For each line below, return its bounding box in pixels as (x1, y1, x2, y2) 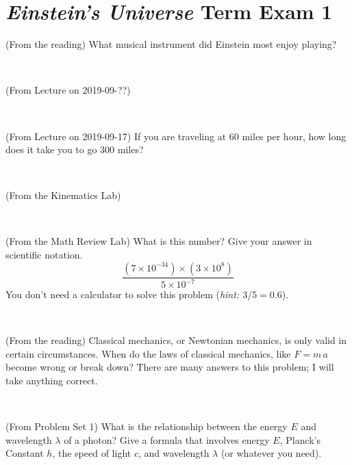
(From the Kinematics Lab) (5, 188, 121, 202)
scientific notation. (5, 248, 83, 262)
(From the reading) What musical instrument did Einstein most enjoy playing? (5, 37, 337, 51)
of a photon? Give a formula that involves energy (64, 432, 270, 447)
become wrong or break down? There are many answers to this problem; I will (5, 360, 334, 374)
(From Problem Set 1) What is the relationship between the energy (5, 419, 288, 434)
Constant (5, 446, 44, 460)
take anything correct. (5, 373, 98, 387)
